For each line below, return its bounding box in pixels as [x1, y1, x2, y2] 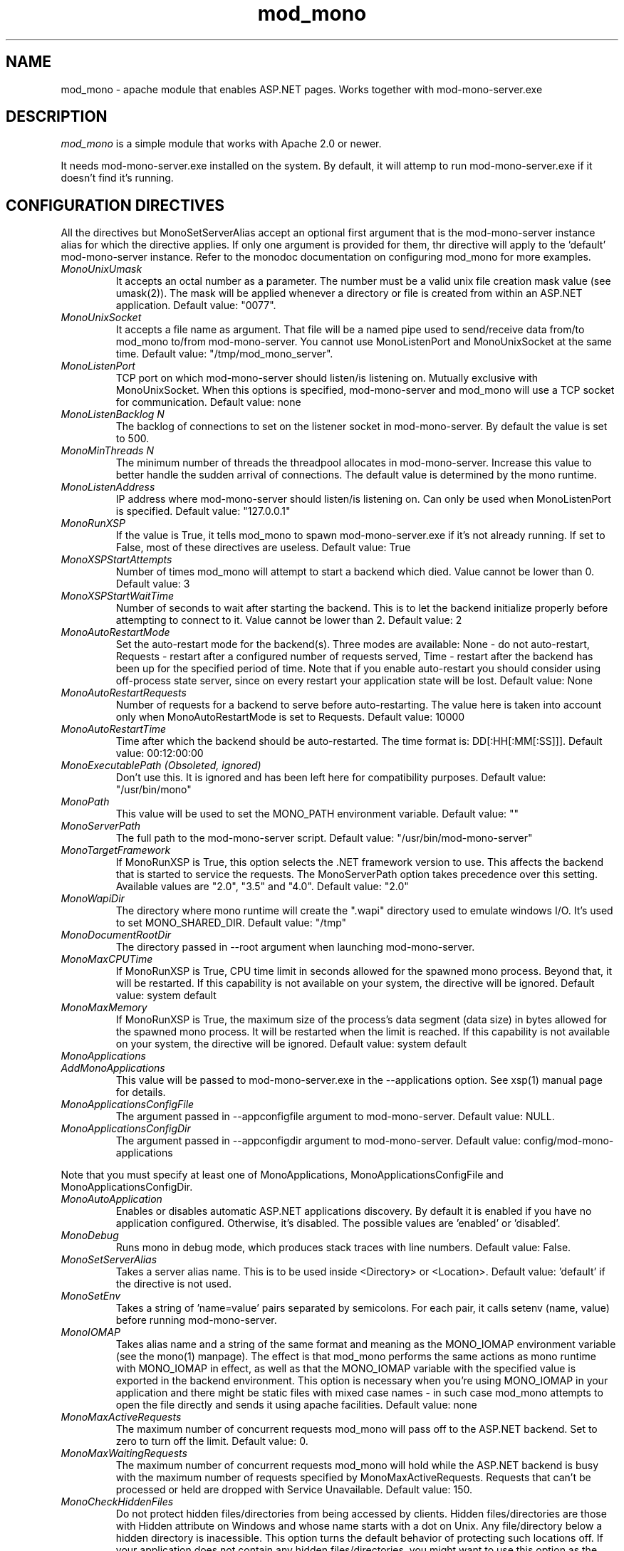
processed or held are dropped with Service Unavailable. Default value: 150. [115, 1483, 473, 1496]
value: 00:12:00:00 [115, 747, 204, 760]
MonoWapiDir [61, 892, 125, 905]
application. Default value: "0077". [115, 299, 276, 312]
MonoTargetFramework [61, 844, 171, 857]
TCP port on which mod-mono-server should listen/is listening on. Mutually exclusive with [115, 372, 539, 385]
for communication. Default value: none [115, 396, 301, 409]
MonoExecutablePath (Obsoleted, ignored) [61, 759, 261, 772]
